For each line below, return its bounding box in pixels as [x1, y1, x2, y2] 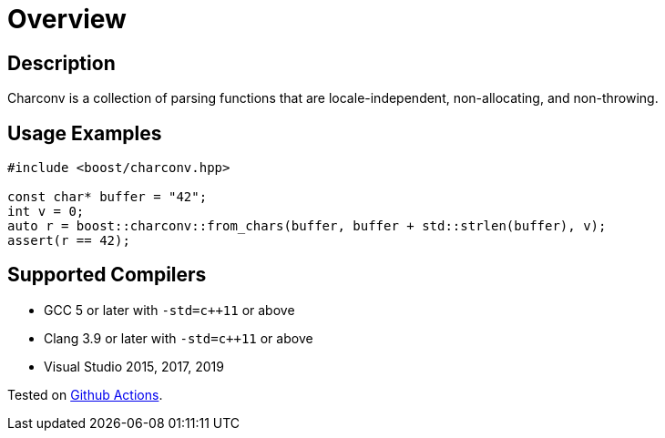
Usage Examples [7, 121, 162, 145]
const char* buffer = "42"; [7, 189, 208, 205]
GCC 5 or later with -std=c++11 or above [44, 301, 295, 318]
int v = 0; [7, 204, 85, 219]
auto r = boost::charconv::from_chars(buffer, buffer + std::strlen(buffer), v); [7, 219, 607, 234]
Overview [7, 4, 127, 35]
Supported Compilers [7, 263, 207, 287]
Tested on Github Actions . [7, 386, 163, 402]
